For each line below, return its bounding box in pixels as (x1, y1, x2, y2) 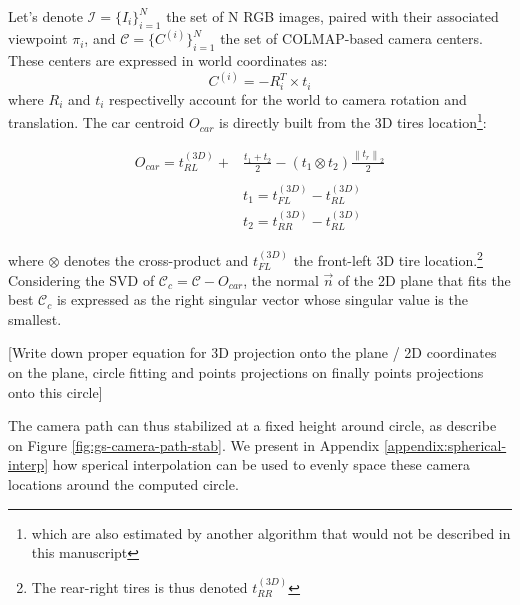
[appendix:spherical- (383, 434, 507, 455)
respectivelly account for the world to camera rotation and (109, 88, 467, 109)
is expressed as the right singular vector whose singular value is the (56, 289, 468, 310)
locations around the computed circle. (8, 473, 239, 494)
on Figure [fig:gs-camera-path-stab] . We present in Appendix (8, 434, 380, 455)
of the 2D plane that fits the (337, 269, 511, 290)
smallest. (8, 308, 62, 329)
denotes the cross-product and (64, 249, 249, 270)
